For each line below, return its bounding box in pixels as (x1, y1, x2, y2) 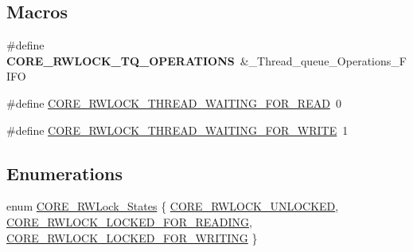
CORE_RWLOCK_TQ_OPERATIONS (6, 52, 235, 69)
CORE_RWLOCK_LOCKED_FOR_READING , (6, 213, 252, 230)
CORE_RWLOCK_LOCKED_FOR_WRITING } (6, 229, 258, 246)
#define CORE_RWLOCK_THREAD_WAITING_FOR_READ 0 (6, 94, 341, 111)
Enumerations (6, 160, 123, 185)
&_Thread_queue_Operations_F (240, 52, 407, 69)
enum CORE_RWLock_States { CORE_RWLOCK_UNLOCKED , (6, 198, 339, 215)
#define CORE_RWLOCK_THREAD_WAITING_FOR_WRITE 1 (6, 121, 349, 138)
